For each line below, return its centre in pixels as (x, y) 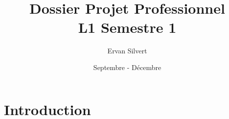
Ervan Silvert (127, 51)
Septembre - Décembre (127, 67)
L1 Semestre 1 (127, 27)
